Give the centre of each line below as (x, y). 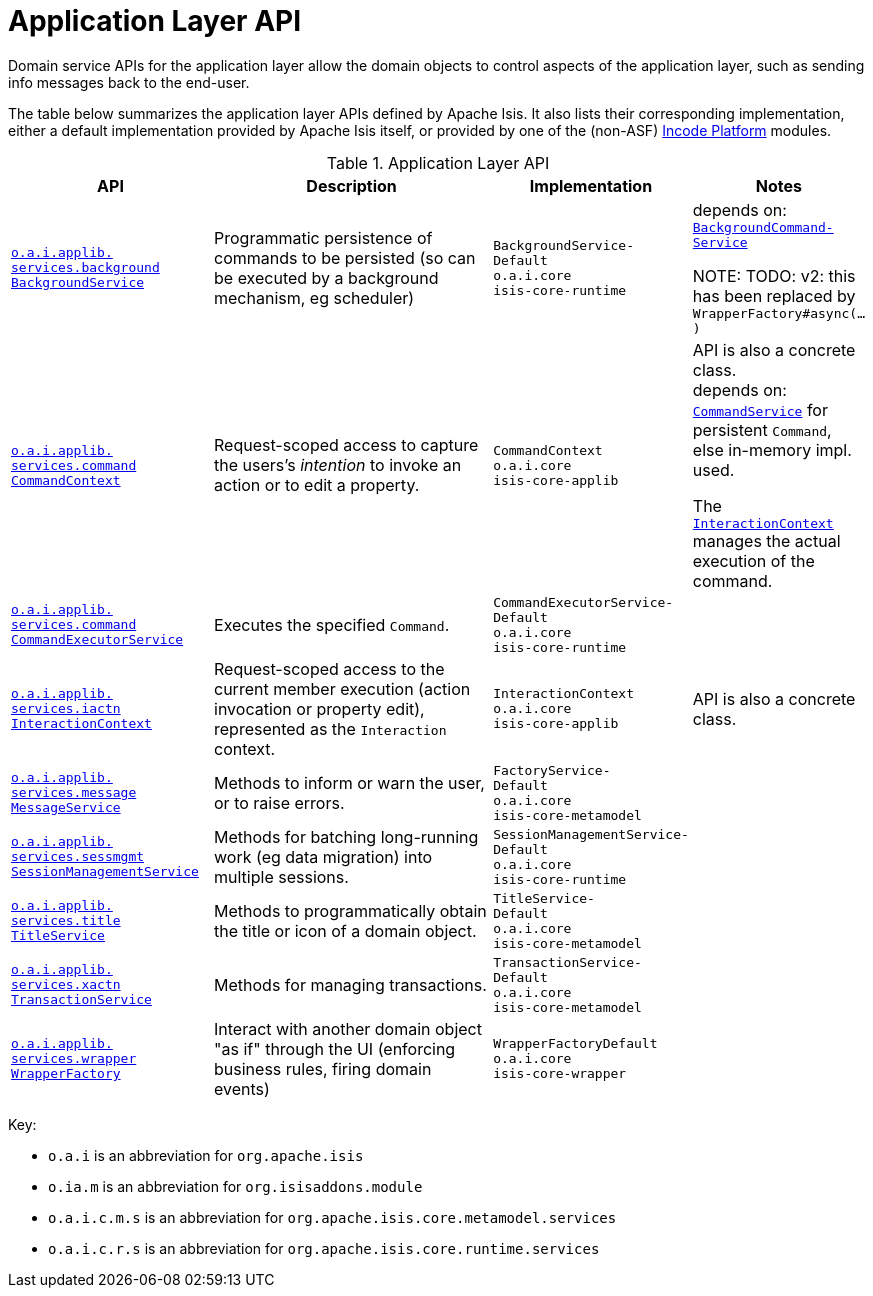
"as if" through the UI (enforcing (335, 1048)
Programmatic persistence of (323, 237)
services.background (85, 268)
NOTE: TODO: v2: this (774, 275)
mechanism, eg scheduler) (314, 297)
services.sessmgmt (78, 857)
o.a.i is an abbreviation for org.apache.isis (206, 1155)
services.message (74, 793)
